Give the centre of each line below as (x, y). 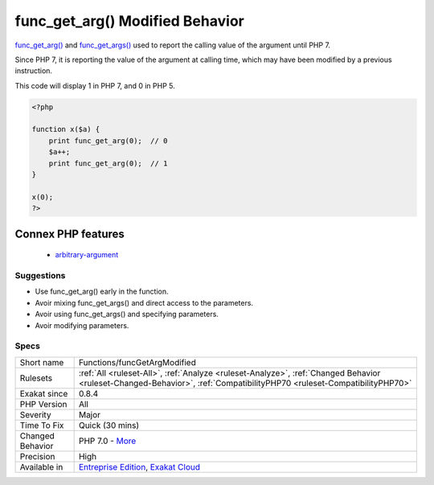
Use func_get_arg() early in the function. (102, 292)
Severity (35, 414)
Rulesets (36, 378)
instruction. (33, 71)
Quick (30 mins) (109, 425)
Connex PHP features (70, 234)
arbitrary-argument (87, 255)
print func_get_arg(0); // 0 (108, 140)
